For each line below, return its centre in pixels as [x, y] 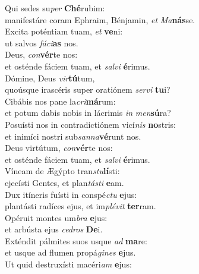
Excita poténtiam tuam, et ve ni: [64, 31]
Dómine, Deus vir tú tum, [50, 78]
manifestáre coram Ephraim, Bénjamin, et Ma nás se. [100, 19]
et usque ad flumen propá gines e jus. [70, 252]
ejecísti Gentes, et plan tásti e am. [64, 182]
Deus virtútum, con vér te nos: [59, 148]
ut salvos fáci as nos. [42, 42]
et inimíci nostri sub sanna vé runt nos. [73, 136]
